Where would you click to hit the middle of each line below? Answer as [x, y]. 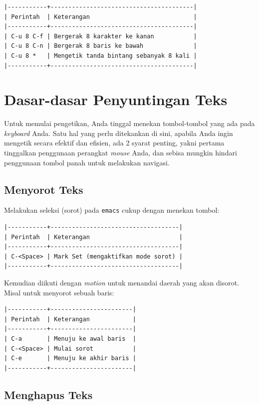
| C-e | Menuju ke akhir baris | [70, 358]
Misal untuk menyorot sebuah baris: [59, 292]
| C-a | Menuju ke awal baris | [70, 339]
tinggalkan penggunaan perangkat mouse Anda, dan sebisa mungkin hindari [121, 153]
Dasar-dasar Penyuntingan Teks [116, 99]
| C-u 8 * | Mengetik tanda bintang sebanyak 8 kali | [101, 56]
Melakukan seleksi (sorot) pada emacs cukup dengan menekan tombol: [112, 210]
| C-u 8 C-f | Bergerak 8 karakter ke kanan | [101, 36]
